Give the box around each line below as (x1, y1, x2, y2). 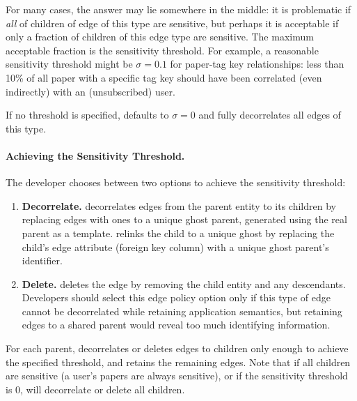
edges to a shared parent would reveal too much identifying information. (22, 317, 331, 332)
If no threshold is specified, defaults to (6, 107, 169, 122)
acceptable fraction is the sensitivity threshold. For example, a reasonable (6, 43, 319, 57)
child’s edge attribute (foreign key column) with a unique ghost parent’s (22, 239, 329, 254)
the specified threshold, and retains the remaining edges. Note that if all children (6, 354, 351, 369)
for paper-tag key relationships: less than (170, 56, 344, 71)
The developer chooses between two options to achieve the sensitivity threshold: (6, 175, 346, 190)
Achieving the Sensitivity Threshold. (6, 148, 185, 162)
